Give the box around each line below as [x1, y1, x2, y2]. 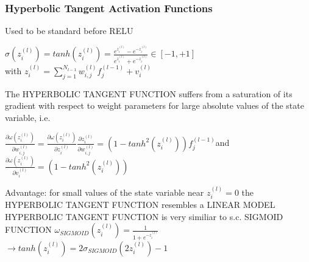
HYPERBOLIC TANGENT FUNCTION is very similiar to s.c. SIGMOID [5, 210, 283, 222]
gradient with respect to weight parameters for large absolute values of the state [5, 99, 304, 112]
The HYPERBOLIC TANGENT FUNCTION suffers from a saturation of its [5, 87, 293, 100]
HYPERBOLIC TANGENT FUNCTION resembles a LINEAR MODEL [5, 198, 275, 210]
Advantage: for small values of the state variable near [5, 185, 204, 198]
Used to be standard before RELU [5, 24, 133, 37]
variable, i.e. [5, 111, 51, 123]
